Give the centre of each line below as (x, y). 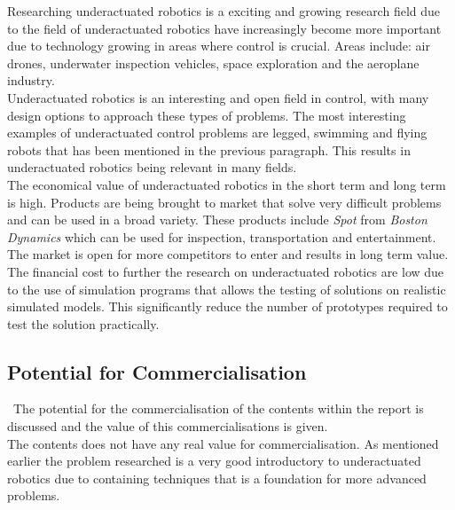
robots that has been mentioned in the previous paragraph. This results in (209, 149)
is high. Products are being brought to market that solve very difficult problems (224, 202)
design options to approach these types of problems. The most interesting (207, 115)
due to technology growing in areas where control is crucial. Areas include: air (219, 46)
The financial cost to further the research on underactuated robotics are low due (226, 271)
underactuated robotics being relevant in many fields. (152, 167)
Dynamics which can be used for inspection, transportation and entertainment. (222, 236)
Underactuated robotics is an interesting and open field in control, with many (218, 97)
